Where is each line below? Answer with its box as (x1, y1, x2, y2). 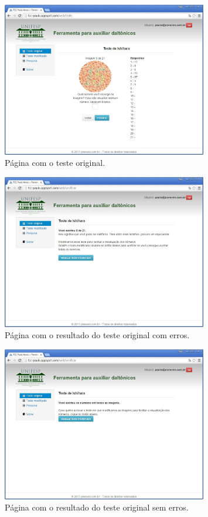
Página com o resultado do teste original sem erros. (5, 501, 189, 513)
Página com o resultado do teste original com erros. (5, 329, 190, 341)
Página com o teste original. (5, 156, 105, 169)
